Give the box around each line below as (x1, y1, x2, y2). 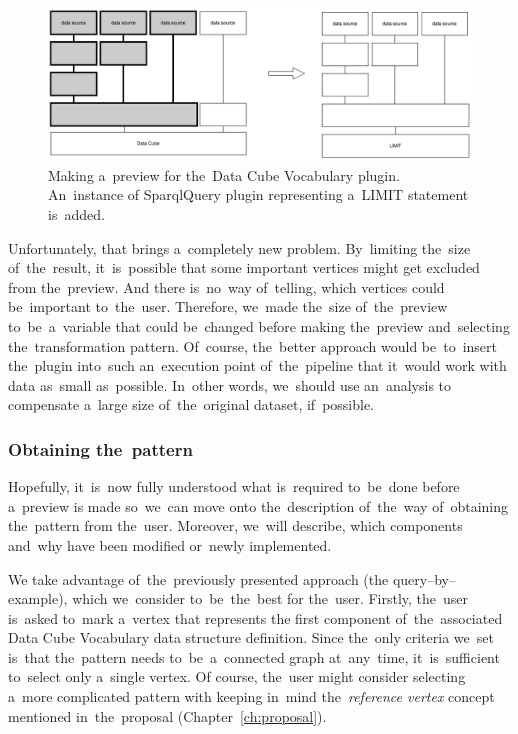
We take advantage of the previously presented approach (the (8, 568, 389, 589)
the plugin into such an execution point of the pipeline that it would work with (8, 355, 507, 376)
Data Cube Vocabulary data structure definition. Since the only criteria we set (8, 627, 494, 648)
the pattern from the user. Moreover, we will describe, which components (8, 515, 463, 536)
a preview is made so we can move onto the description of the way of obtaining (8, 495, 509, 516)
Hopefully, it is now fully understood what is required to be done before (8, 476, 460, 497)
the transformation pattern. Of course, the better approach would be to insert (8, 335, 498, 356)
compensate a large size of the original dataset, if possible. (8, 394, 375, 415)
